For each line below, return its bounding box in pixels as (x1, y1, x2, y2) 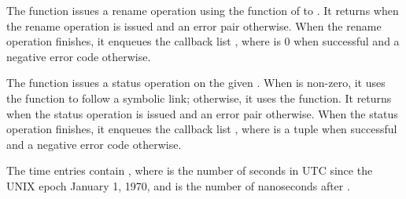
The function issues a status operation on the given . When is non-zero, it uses (6, 74, 386, 91)
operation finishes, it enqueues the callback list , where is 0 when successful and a (6, 33, 400, 49)
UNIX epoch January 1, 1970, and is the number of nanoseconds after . (6, 177, 350, 194)
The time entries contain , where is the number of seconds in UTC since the (6, 162, 373, 179)
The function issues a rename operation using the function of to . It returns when (6, 2, 399, 18)
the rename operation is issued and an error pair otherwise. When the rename (6, 17, 382, 34)
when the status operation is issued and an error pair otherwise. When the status (6, 105, 398, 121)
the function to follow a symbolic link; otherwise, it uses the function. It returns (6, 89, 392, 106)
